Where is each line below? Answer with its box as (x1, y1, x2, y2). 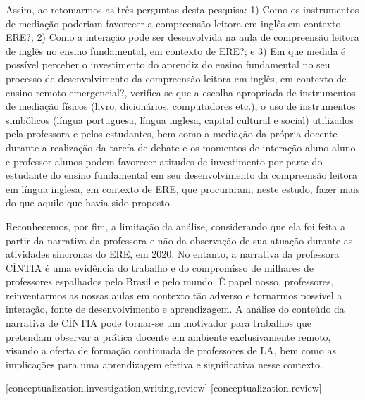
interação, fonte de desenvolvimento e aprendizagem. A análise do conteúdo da (6, 301, 345, 316)
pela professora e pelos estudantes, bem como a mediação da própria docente (6, 126, 338, 141)
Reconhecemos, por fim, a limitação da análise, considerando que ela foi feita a (6, 218, 345, 233)
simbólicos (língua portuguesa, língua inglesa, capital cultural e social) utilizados (6, 112, 354, 127)
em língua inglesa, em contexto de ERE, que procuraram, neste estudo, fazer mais (6, 181, 360, 196)
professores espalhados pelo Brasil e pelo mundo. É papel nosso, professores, (6, 274, 334, 289)
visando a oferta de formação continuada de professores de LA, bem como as (6, 343, 336, 358)
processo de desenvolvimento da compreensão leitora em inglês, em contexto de (6, 70, 347, 85)
